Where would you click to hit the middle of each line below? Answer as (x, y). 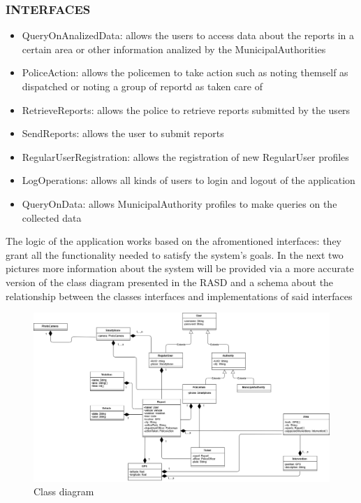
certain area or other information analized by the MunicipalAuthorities (174, 49)
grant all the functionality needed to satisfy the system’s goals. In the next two (175, 254)
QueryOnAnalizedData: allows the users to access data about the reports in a (188, 35)
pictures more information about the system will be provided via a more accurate (180, 268)
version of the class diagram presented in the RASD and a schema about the (170, 282)
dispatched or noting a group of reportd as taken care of (142, 86)
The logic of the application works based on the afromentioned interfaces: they (174, 241)
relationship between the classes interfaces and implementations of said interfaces (179, 296)
